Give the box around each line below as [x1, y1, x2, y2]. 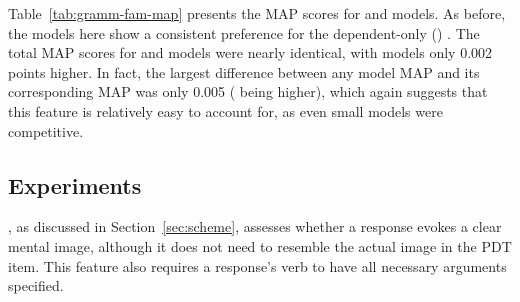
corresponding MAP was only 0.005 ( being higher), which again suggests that [8, 81, 488, 102]
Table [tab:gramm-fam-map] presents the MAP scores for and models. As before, [8, 3, 506, 23]
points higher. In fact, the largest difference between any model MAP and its [8, 61, 480, 82]
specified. [8, 275, 64, 296]
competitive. [8, 120, 84, 141]
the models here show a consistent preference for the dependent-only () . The [8, 22, 480, 43]
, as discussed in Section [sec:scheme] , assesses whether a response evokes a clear [8, 216, 502, 237]
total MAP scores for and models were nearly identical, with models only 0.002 [8, 42, 493, 63]
